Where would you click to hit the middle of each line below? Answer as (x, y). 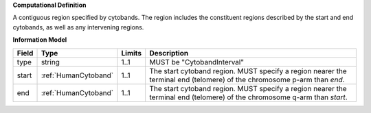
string (50, 62)
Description (169, 53)
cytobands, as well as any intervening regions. (78, 27)
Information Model (40, 40)
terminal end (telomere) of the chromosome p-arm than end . (247, 79)
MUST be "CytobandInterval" (196, 62)
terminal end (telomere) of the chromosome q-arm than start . (248, 97)
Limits (132, 53)
